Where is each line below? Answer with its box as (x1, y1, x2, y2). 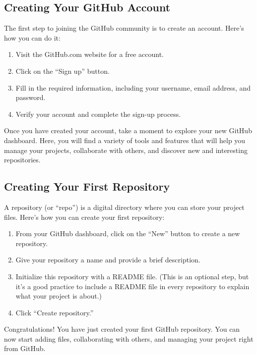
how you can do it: (4, 32, 61, 43)
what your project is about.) (15, 291, 102, 301)
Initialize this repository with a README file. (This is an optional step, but (15, 271, 249, 281)
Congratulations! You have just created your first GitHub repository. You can (4, 324, 240, 334)
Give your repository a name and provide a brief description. (15, 254, 200, 265)
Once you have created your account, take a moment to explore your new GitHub (4, 125, 252, 136)
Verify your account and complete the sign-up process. (15, 108, 181, 119)
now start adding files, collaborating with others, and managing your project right (4, 333, 254, 344)
